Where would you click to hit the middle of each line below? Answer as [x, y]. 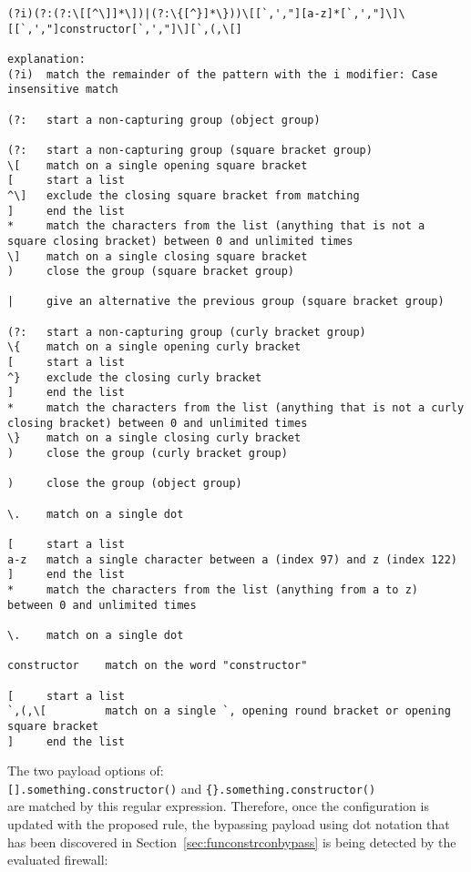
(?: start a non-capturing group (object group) [164, 120]
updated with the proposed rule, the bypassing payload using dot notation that [229, 824]
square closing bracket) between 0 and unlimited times [180, 241]
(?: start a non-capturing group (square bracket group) [190, 150]
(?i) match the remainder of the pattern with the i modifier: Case [223, 74]
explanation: [46, 59]
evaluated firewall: [58, 860]
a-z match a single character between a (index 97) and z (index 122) [232, 559]
